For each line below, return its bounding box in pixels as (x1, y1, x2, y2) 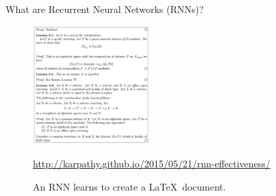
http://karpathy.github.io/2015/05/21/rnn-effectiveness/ (33, 156, 271, 171)
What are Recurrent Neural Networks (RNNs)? (5, 2, 204, 16)
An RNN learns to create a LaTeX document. (33, 179, 226, 193)
